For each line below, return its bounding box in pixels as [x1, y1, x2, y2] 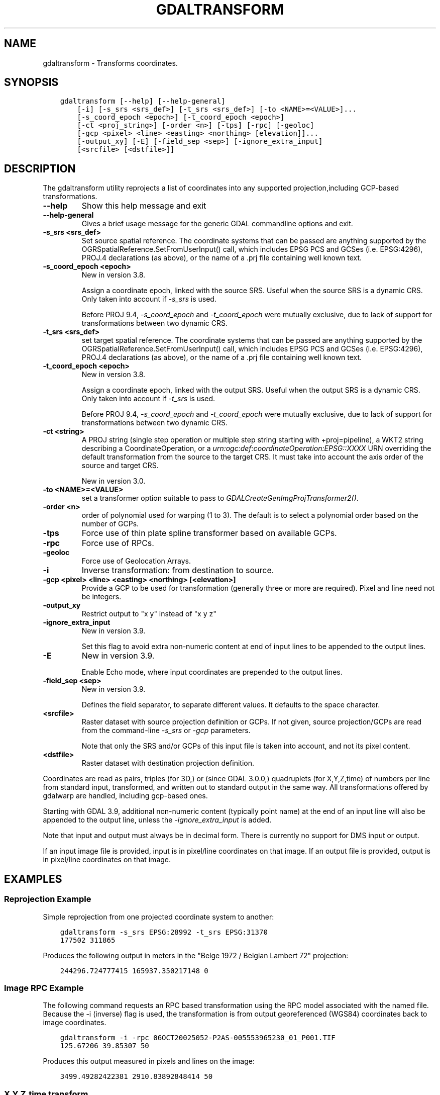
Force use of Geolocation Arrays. [81, 557, 191, 566]
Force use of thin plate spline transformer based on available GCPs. [81, 528, 337, 538]
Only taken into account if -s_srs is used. [81, 295, 216, 304]
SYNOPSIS [4, 76, 59, 89]
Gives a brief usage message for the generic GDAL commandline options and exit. [81, 219, 353, 228]
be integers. [81, 592, 122, 601]
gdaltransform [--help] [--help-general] [60, 97, 226, 106]
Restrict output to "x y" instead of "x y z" [81, 609, 216, 618]
